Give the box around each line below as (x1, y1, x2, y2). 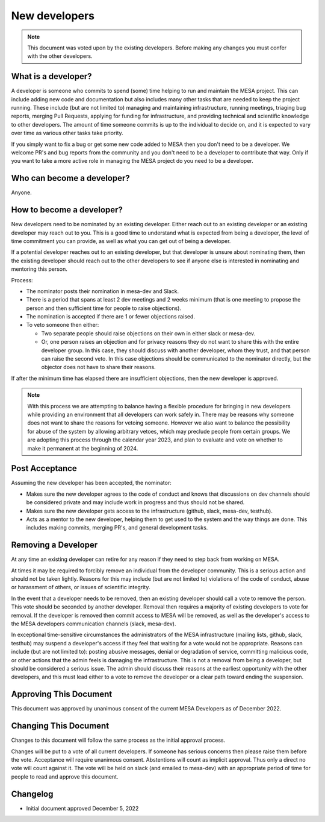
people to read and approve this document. (11, 773, 119, 780)
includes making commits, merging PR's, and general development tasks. (26, 524, 208, 531)
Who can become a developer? (11, 173, 131, 183)
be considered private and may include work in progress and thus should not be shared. (26, 499, 245, 506)
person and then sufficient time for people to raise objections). (26, 305, 182, 312)
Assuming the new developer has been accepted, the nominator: (11, 479, 172, 487)
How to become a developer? (11, 205, 123, 215)
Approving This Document (11, 689, 113, 700)
